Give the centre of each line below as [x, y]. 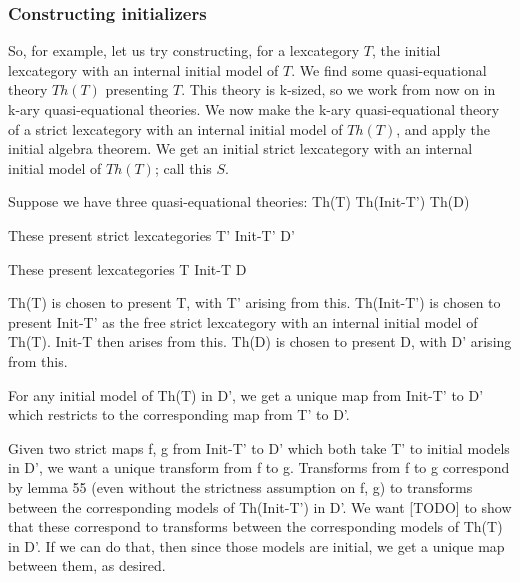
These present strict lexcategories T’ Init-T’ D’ [151, 234]
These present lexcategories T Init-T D [127, 268]
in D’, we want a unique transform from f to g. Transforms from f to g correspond [259, 467]
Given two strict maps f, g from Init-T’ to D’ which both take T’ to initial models [259, 447]
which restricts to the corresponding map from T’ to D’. [179, 414]
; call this [183, 167]
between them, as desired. [87, 565]
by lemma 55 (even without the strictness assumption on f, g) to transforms [240, 486]
